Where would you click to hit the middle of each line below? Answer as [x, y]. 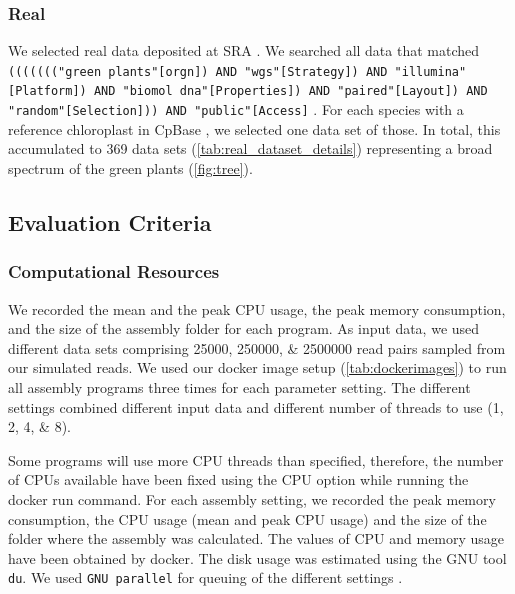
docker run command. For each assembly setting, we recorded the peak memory [252, 498]
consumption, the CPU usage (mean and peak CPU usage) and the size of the [247, 518]
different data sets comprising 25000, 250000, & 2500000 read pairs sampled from [257, 347]
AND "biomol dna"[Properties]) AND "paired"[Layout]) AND [290, 91]
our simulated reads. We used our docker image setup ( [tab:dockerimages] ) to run [257, 367]
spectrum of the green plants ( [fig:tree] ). [130, 167]
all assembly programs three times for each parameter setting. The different [239, 386]
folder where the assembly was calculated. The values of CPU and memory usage [256, 538]
